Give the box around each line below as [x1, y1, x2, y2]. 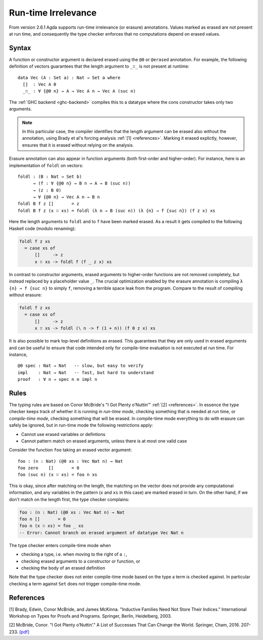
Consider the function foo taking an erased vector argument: [9, 447, 132, 453]
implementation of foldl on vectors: [9, 162, 84, 168]
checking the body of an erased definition [21, 565, 106, 571]
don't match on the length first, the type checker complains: [9, 496, 130, 502]
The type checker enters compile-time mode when [9, 542, 112, 548]
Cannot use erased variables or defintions [21, 431, 106, 437]
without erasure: [9, 292, 42, 298]
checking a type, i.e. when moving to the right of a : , [21, 551, 128, 557]
